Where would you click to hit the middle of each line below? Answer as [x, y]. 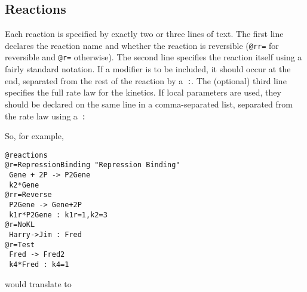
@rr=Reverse [28, 195]
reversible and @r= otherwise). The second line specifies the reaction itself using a [153, 57]
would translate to [38, 283]
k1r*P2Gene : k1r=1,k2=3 [58, 215]
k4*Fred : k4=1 [39, 265]
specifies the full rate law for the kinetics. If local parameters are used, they [143, 92]
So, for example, [34, 136]
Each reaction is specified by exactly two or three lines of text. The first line [144, 34]
